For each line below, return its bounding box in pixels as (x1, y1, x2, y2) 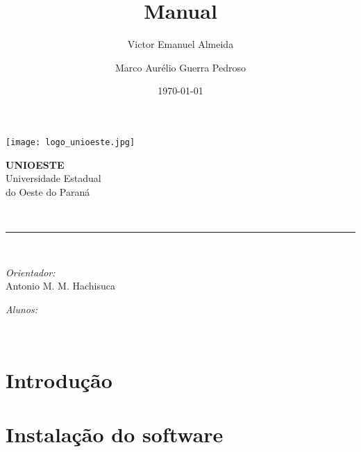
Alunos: (6, 301, 38, 316)
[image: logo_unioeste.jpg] (6, 137, 135, 147)
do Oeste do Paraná (6, 184, 90, 199)
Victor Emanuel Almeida (127, 37, 234, 51)
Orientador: (6, 265, 56, 279)
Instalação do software (6, 420, 224, 449)
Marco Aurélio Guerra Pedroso (115, 60, 246, 74)
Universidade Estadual (6, 171, 101, 185)
